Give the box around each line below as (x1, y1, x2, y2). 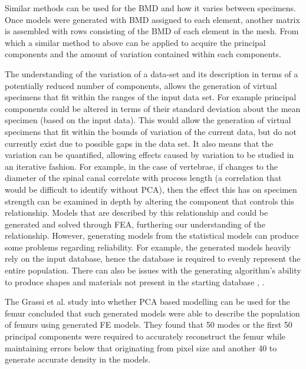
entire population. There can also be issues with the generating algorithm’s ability (5, 264, 301, 276)
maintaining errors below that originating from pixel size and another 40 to (5, 341, 277, 354)
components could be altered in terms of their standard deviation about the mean (5, 102, 301, 114)
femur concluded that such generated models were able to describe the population (5, 307, 300, 319)
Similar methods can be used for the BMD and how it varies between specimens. (5, 2, 296, 14)
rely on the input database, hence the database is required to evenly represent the (5, 252, 301, 265)
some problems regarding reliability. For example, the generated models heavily (5, 240, 291, 253)
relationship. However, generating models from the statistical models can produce (5, 229, 299, 242)
